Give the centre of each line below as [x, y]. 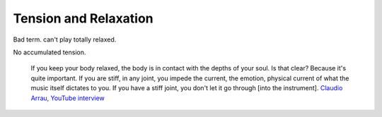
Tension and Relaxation [83, 18]
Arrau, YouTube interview [68, 98]
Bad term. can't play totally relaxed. [65, 39]
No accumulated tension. [50, 52]
